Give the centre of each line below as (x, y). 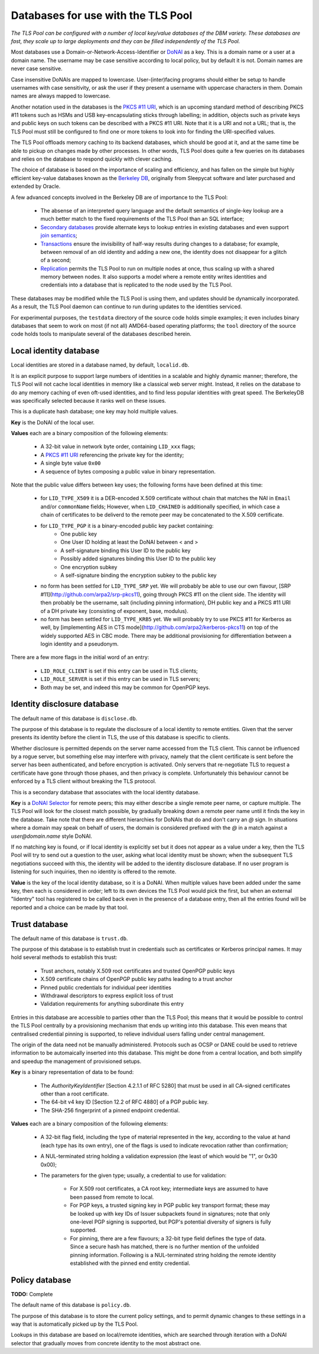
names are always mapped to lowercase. (61, 96)
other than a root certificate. (75, 1094)
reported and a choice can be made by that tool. (70, 907)
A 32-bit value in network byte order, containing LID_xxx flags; (118, 446)
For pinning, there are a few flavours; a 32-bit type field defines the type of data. (168, 1238)
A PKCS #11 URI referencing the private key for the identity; (112, 455)
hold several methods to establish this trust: (64, 957)
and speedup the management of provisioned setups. (76, 1061)
